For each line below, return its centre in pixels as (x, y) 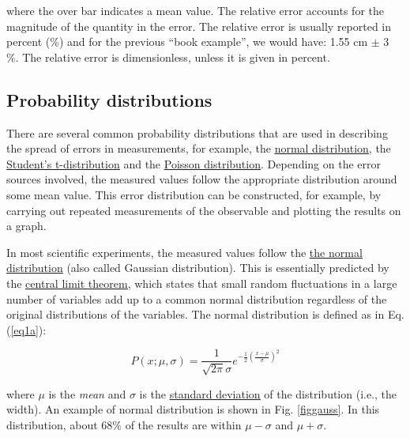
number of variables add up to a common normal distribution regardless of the (197, 298)
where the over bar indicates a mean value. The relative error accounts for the (195, 10)
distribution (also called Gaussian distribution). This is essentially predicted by (198, 268)
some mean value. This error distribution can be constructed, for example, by (194, 194)
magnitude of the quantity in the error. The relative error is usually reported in (199, 26)
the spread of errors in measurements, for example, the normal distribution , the (199, 148)
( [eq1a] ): (26, 329)
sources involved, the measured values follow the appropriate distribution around (202, 179)
